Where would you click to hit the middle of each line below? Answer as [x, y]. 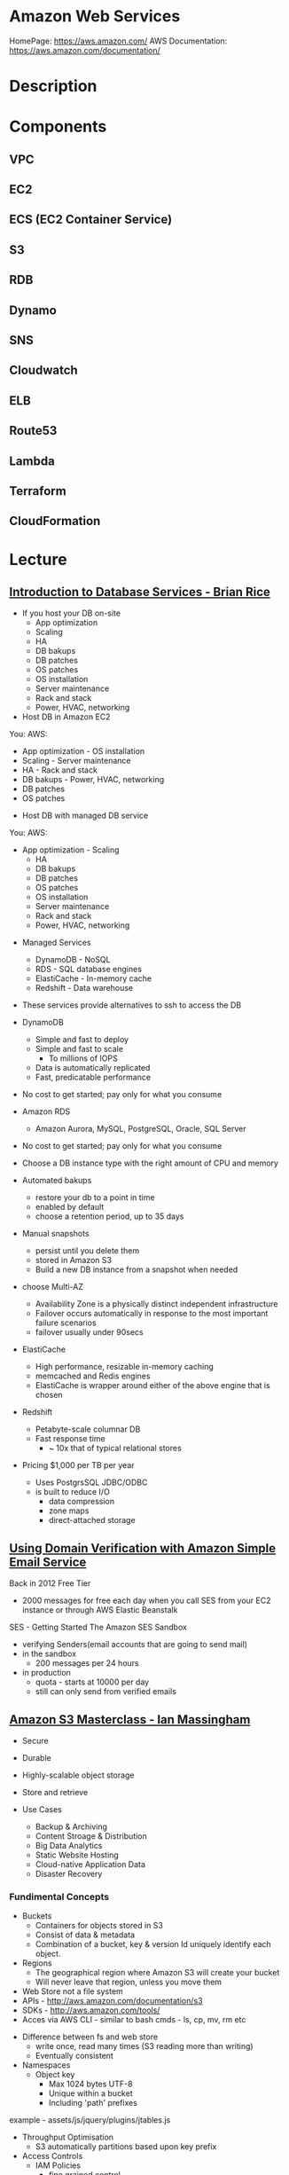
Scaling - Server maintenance [76, 761]
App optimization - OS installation [83, 751]
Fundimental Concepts [59, 1896]
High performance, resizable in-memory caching [125, 1367]
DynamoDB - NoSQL [73, 960]
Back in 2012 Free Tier [50, 1583]
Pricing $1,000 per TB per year [78, 1465]
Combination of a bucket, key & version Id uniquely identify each [153, 1944]
